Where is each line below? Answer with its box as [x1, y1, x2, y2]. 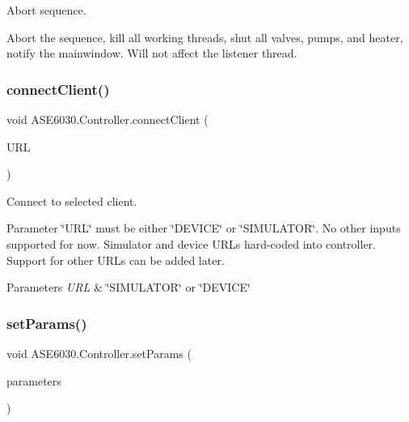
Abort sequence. [6, 2, 86, 18]
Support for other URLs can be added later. [6, 251, 225, 268]
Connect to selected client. [6, 192, 137, 209]
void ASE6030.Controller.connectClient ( [6, 111, 209, 127]
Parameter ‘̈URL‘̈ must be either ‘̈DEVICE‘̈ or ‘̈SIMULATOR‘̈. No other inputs [6, 220, 401, 237]
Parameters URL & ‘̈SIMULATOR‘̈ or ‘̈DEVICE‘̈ [6, 279, 251, 296]
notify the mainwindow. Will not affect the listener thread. [6, 45, 297, 62]
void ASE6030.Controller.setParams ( [6, 344, 192, 361]
